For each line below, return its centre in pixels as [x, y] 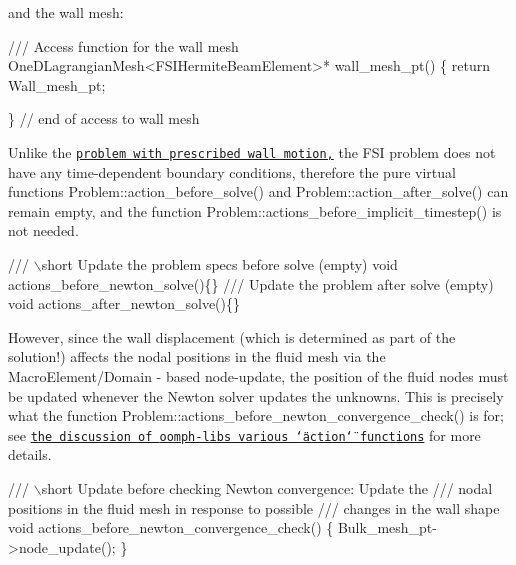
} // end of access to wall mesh [104, 118]
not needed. [43, 230]
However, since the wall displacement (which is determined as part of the [232, 336]
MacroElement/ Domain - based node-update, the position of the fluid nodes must [258, 375]
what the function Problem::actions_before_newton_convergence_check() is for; [256, 415]
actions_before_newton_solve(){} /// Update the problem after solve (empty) [251, 283]
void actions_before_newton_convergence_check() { [171, 527]
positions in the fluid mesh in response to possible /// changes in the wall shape [254, 507]
